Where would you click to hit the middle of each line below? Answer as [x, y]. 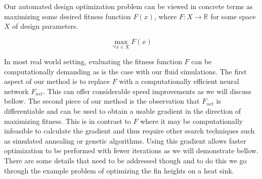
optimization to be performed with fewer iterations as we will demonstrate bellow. [131, 150]
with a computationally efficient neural [179, 81]
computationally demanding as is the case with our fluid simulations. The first [125, 71]
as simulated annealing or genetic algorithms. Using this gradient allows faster [125, 140]
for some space [233, 16]
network [16, 91]
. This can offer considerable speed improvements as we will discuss [147, 91]
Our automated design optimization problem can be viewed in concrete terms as [128, 6]
